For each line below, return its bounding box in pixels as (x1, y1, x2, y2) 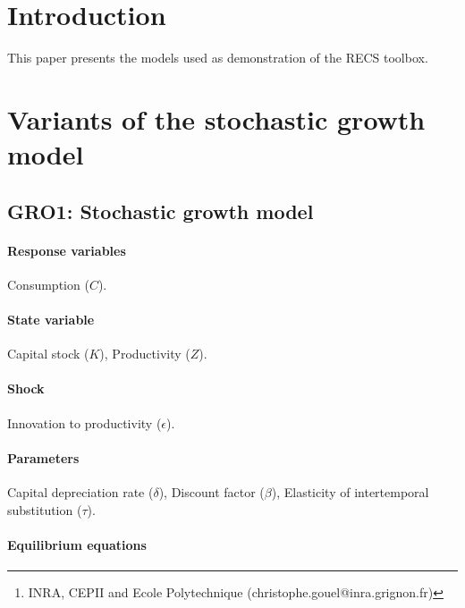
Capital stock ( (7, 344, 89, 363)
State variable (7, 310, 95, 329)
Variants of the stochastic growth (7, 100, 426, 137)
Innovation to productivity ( (7, 413, 162, 432)
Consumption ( (7, 274, 89, 293)
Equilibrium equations (7, 535, 147, 553)
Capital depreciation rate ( (7, 483, 154, 502)
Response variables (7, 241, 126, 259)
